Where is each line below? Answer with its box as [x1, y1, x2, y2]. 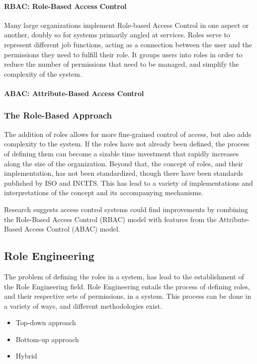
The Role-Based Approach [4, 109, 112, 121]
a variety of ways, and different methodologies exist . [4, 300, 163, 311]
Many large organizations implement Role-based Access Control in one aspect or [4, 19, 249, 30]
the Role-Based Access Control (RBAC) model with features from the [4, 214, 217, 224]
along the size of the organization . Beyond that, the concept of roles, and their [4, 158, 243, 168]
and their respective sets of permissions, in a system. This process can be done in [4, 291, 252, 301]
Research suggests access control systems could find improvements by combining [4, 204, 248, 214]
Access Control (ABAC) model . [24, 224, 120, 234]
